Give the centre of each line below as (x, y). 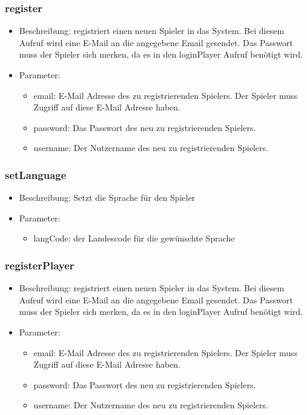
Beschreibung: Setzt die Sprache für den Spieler (107, 197)
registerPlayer (40, 265)
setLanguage (36, 174)
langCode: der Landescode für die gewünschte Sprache (134, 238)
